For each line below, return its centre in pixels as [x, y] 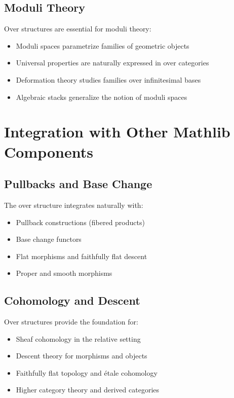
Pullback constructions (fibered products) [80, 222]
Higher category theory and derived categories [88, 390]
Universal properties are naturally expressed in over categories [112, 63]
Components [49, 151]
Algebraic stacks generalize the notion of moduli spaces [102, 97]
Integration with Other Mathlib [117, 132]
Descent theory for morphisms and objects [82, 356]
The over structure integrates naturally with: [74, 205]
